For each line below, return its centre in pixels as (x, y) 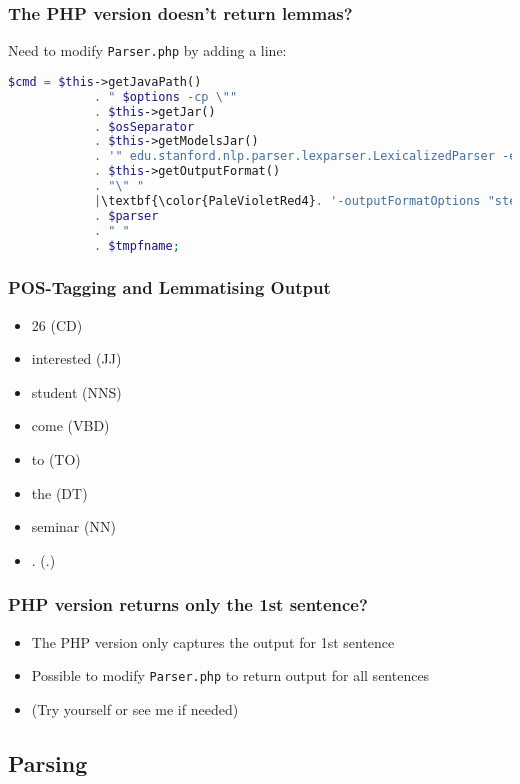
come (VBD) (70, 425)
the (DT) (59, 492)
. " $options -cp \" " (165, 96)
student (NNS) (76, 391)
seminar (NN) (73, 526)
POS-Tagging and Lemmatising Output (169, 287)
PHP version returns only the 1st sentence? (188, 604)
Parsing (48, 762)
